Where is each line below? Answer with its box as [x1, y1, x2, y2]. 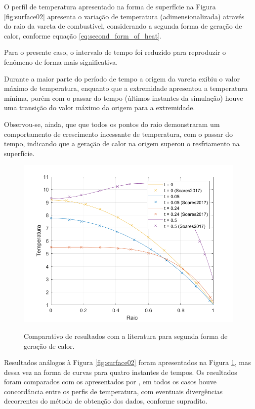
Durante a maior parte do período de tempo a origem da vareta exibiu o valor [4, 73, 240, 83]
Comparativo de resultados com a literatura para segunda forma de [24, 330, 228, 341]
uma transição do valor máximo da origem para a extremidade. [4, 102, 195, 113]
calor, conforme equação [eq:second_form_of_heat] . [4, 30, 162, 41]
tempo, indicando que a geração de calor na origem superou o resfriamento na [4, 138, 240, 149]
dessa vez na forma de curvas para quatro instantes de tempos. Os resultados [4, 367, 237, 377]
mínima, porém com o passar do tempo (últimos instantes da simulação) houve [4, 92, 243, 103]
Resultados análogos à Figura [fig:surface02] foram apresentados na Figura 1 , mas [4, 357, 251, 368]
